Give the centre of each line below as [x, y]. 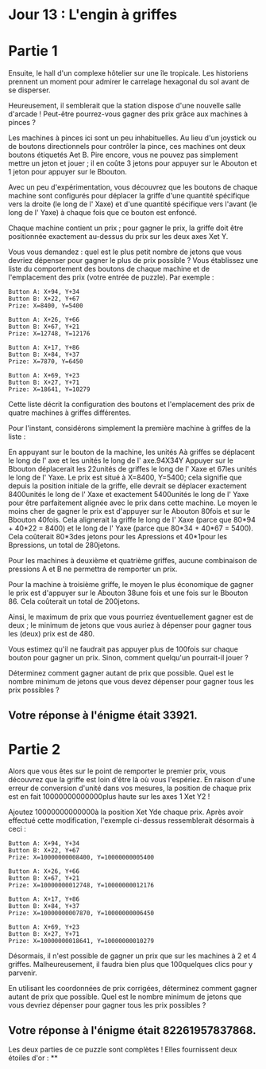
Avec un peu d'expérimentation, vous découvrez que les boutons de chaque [133, 187]
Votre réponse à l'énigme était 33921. [103, 715]
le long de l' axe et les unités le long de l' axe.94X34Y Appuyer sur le [121, 460]
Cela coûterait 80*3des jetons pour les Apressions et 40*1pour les [118, 537]
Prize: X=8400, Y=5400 [46, 306]
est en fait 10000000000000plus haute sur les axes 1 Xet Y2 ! [109, 797]
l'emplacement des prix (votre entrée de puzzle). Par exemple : [111, 277]
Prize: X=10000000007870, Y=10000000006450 [81, 914]
